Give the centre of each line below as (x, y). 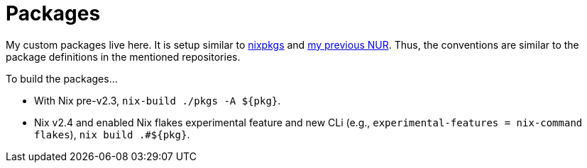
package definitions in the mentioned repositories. (123, 56)
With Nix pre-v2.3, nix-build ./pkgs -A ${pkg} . (158, 100)
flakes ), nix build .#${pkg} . (112, 134)
